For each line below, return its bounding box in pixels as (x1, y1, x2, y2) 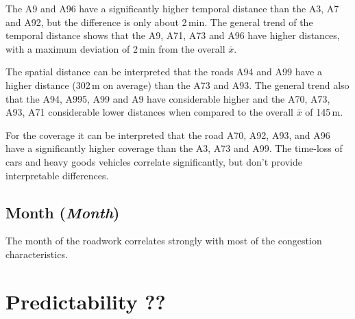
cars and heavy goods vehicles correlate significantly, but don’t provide (5, 154, 302, 168)
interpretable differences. (5, 168, 109, 182)
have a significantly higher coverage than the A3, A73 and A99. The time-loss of (5, 141, 343, 155)
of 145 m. (305, 105, 343, 119)
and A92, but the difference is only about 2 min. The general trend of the (5, 14, 313, 29)
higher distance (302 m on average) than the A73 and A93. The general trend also (5, 77, 350, 92)
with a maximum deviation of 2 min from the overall (5, 41, 225, 55)
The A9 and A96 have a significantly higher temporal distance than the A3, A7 (5, 1, 339, 15)
